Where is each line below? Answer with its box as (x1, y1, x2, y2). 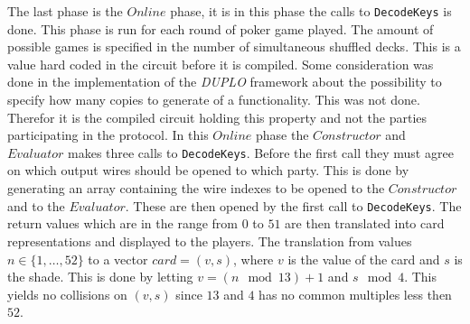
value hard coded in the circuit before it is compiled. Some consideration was (7, 54, 434, 73)
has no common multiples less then (258, 284, 452, 303)
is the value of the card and (287, 249, 440, 268)
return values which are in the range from (7, 214, 238, 233)
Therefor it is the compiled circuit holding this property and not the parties (7, 107, 428, 126)
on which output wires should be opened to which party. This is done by (7, 161, 409, 180)
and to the (7, 196, 65, 215)
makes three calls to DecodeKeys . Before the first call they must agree (68, 143, 454, 162)
